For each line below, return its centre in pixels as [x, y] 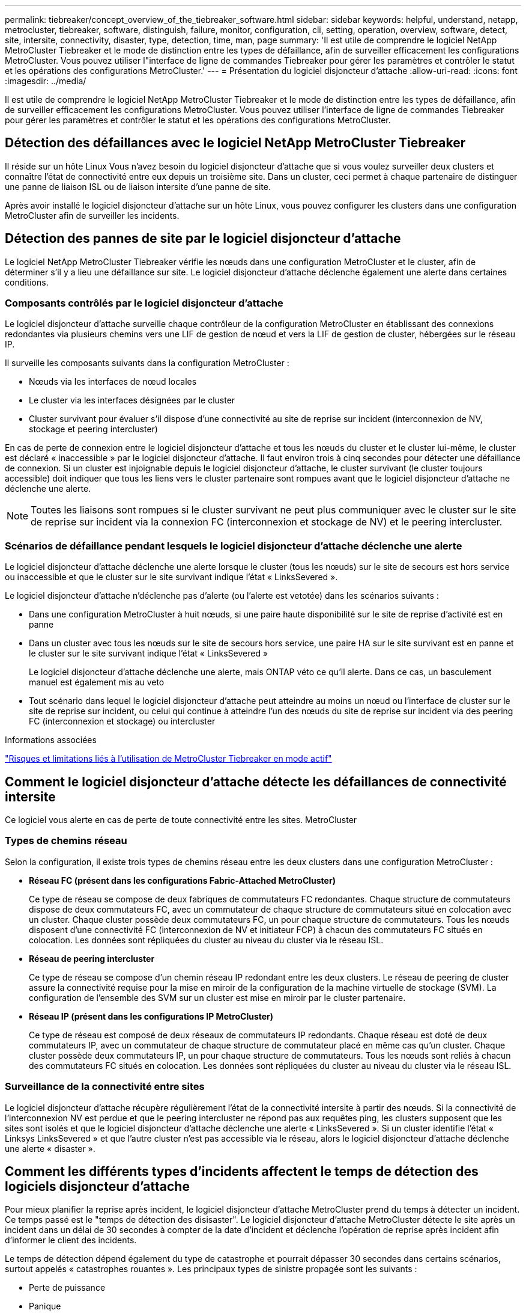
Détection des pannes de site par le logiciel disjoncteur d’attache [203, 239]
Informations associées [51, 740]
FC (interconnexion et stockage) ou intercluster [122, 721]
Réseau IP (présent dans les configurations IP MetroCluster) [151, 1016]
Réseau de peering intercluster [92, 958]
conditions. [27, 282]
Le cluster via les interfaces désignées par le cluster [132, 400]
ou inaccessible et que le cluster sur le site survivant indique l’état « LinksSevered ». [171, 577]
